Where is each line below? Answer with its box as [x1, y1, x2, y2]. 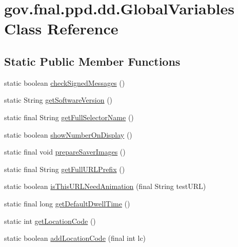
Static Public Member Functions [4, 53, 181, 69]
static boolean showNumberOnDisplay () [4, 129, 132, 140]
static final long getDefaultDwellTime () [4, 198, 130, 208]
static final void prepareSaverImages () [4, 146, 126, 157]
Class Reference [4, 18, 118, 39]
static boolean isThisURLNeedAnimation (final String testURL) [4, 181, 206, 192]
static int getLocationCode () [4, 215, 96, 226]
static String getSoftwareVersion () [4, 94, 113, 105]
